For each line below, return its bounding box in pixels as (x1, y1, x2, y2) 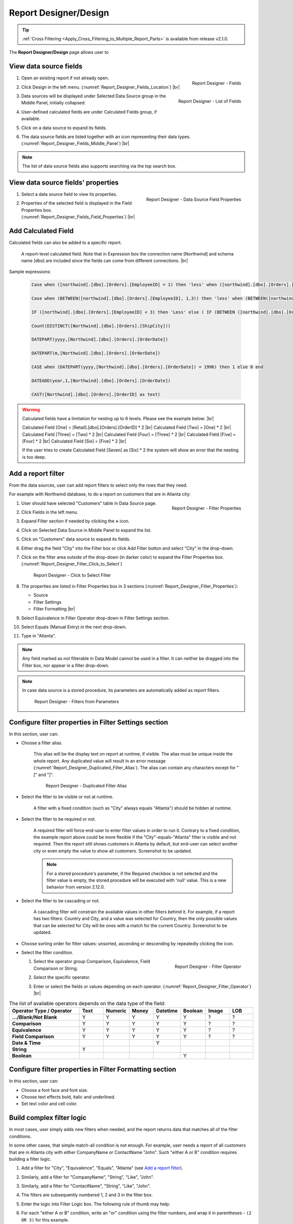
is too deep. (22, 454, 46, 460)
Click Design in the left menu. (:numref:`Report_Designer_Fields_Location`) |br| (21, 84, 180, 90)
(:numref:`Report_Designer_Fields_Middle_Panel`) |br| (21, 141, 129, 146)
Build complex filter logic (9, 1114, 86, 1122)
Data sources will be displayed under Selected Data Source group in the (21, 93, 166, 99)
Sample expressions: (9, 269, 51, 275)
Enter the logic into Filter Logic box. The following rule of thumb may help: (21, 1201, 170, 1207)
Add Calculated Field (9, 227, 74, 235)
